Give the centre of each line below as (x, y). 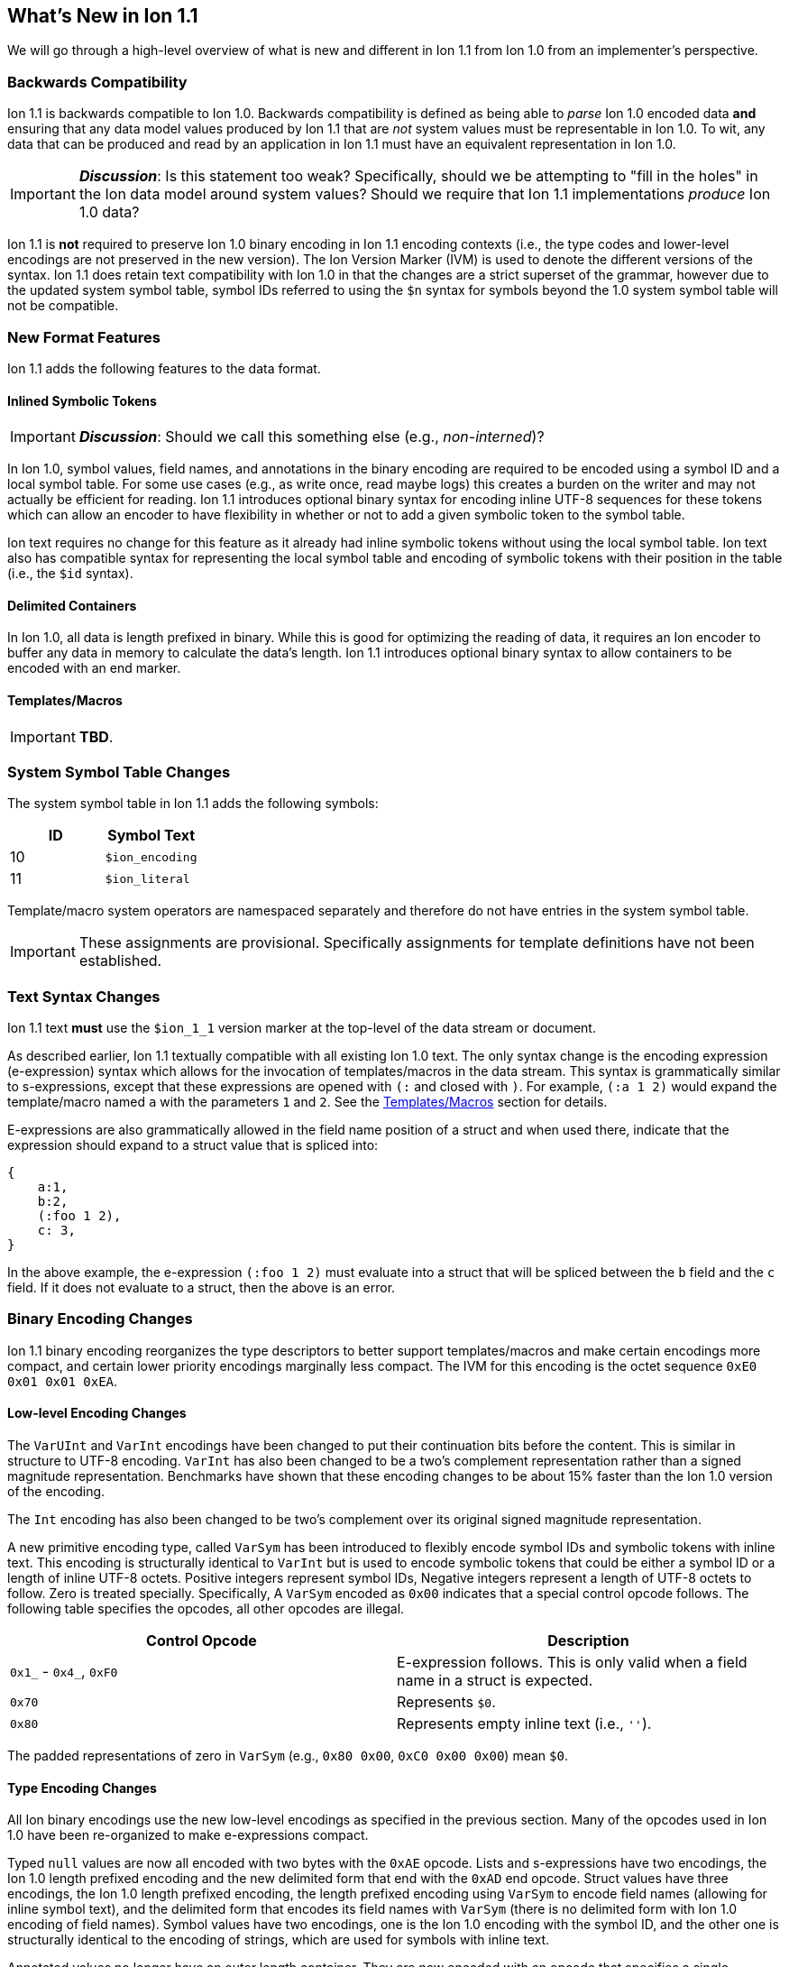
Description (588, 1641)
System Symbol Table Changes (119, 772)
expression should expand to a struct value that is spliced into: (193, 1145)
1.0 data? (109, 212)
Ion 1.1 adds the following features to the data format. (164, 368)
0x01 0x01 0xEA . (63, 1381)
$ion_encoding (151, 857)
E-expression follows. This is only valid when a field (572, 1663)
